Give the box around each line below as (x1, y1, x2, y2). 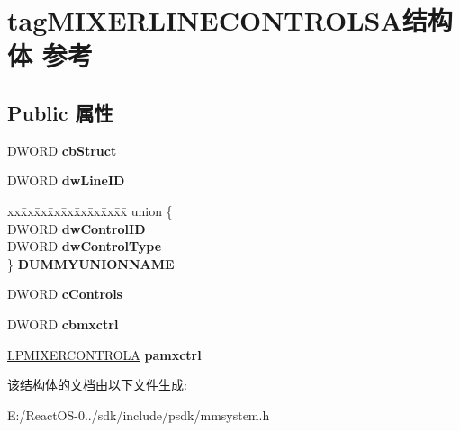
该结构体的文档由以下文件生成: (7, 375, 187, 394)
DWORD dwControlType (7, 237, 162, 256)
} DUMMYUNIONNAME (7, 254, 175, 273)
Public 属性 (7, 98, 113, 126)
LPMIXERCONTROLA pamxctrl (7, 345, 202, 364)
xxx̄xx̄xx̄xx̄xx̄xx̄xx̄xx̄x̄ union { (7, 201, 173, 220)
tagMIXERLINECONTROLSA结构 (7, 2, 453, 39)
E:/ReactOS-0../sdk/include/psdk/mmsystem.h (7, 405, 270, 424)
